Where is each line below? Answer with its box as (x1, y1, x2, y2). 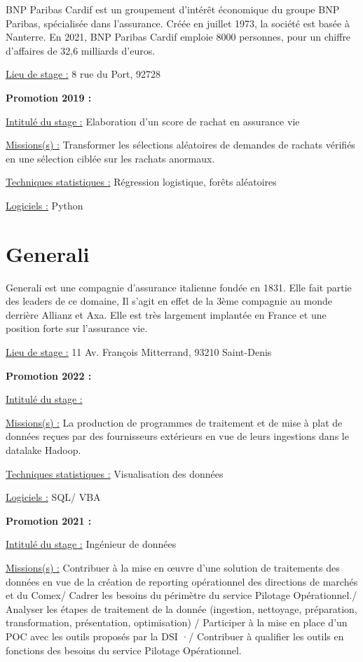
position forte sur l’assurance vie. (6, 321, 148, 336)
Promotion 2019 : (6, 90, 92, 104)
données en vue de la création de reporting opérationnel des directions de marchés (6, 574, 358, 588)
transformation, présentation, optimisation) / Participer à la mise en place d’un (6, 615, 348, 630)
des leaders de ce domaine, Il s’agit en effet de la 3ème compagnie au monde (6, 294, 333, 308)
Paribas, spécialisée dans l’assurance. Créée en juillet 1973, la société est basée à (6, 15, 350, 30)
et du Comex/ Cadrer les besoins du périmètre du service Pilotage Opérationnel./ (6, 588, 357, 602)
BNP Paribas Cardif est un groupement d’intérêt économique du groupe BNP (6, 2, 340, 16)
